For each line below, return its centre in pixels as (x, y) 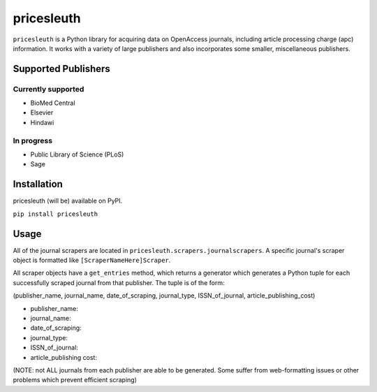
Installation (38, 184)
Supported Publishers (62, 69)
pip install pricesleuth (55, 214)
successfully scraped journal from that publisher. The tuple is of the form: (119, 282)
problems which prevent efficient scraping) (75, 380)
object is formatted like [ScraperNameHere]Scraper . (92, 260)
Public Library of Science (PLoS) (77, 154)
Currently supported (49, 89)
